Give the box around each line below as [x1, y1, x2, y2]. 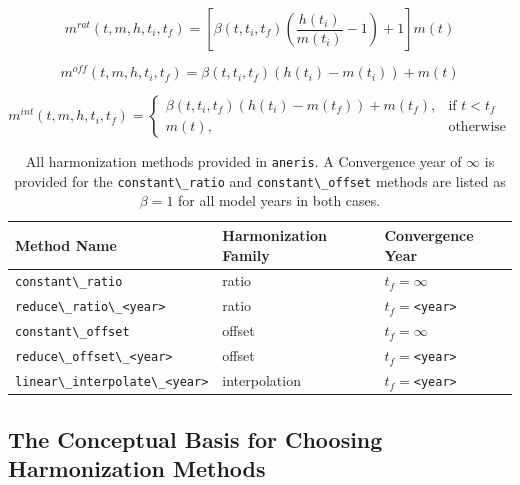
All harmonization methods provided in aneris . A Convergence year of [25, 151, 462, 172]
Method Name [15, 234, 117, 255]
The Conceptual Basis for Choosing [8, 423, 383, 454]
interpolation [222, 370, 301, 391]
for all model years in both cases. [178, 190, 381, 211]
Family [222, 244, 270, 265]
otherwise [448, 119, 507, 134]
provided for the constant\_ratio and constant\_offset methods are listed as [14, 170, 506, 191]
